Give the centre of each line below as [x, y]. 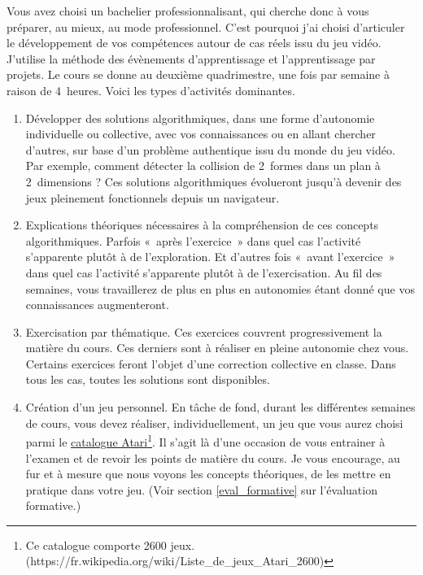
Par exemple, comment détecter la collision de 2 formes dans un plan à [203, 166]
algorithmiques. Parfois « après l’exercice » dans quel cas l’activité [193, 240]
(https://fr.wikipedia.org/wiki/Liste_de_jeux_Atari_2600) [175, 561]
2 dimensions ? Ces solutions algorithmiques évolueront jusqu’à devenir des [214, 181]
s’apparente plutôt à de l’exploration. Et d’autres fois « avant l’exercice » [210, 257]
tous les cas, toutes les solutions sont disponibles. [148, 379]
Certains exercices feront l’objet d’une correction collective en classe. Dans [211, 363]
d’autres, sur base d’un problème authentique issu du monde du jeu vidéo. [210, 149]
